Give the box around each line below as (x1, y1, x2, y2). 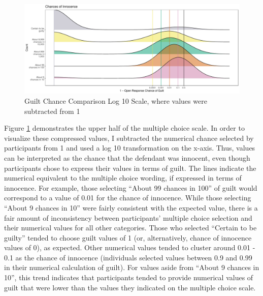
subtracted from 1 (24, 105, 80, 116)
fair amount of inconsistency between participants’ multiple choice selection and (4, 212, 252, 223)
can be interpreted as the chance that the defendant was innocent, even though (4, 152, 250, 163)
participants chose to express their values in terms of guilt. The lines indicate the (4, 162, 256, 173)
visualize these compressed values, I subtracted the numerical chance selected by (4, 132, 254, 143)
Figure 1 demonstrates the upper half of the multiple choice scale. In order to (4, 123, 245, 133)
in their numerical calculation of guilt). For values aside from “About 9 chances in (4, 262, 259, 273)
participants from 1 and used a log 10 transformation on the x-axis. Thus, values (4, 142, 255, 153)
